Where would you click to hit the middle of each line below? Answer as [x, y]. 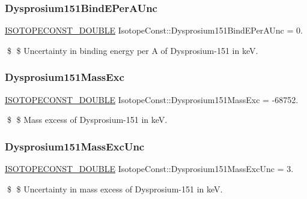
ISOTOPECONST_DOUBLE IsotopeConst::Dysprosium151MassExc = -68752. [152, 99]
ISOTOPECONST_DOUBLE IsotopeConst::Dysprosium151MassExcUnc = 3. [149, 169]
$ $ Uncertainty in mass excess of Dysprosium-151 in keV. [115, 189]
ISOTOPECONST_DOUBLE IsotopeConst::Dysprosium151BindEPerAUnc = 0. [154, 30]
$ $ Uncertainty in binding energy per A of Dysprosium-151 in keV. [132, 50]
